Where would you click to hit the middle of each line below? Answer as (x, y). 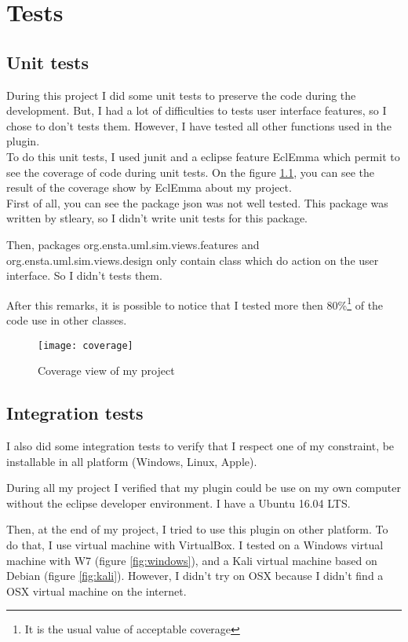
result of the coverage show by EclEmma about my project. (149, 187)
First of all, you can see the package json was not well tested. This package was (197, 202)
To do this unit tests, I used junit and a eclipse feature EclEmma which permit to (203, 156)
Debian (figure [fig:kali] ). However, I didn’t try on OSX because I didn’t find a (195, 576)
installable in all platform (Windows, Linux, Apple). (132, 461)
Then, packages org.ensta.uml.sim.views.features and (133, 244)
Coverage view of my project (106, 371)
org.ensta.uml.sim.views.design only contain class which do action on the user (193, 260)
